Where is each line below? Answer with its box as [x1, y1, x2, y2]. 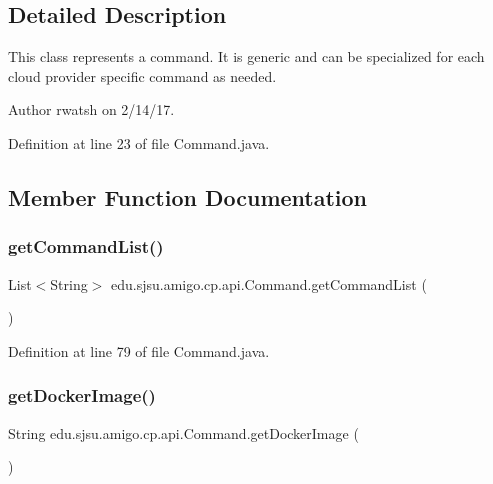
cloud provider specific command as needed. [8, 65, 277, 86]
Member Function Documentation [8, 181, 368, 212]
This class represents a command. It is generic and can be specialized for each [8, 46, 485, 67]
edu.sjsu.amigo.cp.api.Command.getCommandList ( [110, 273, 427, 294]
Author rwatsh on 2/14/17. [8, 99, 175, 120]
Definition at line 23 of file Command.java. [8, 132, 270, 153]
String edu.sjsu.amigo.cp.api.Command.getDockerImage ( [8, 422, 359, 443]
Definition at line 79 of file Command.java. [8, 340, 270, 361]
